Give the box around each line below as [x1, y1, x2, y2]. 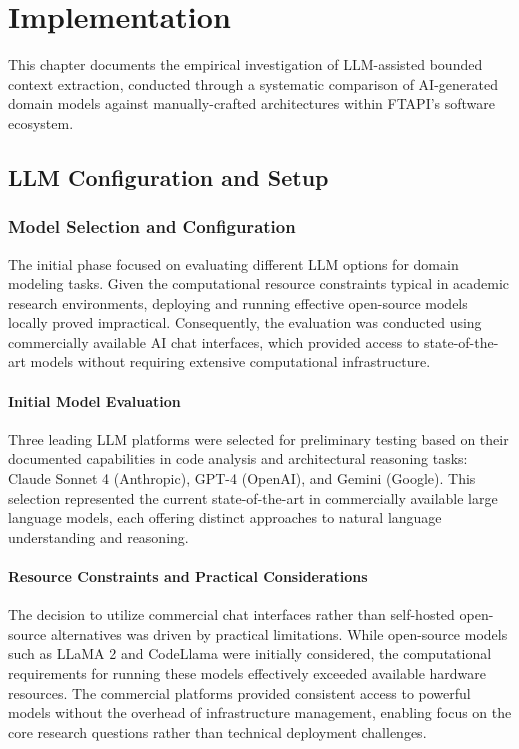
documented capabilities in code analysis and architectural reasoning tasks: [8, 448, 468, 469]
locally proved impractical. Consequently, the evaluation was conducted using [8, 312, 482, 333]
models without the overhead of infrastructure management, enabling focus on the [8, 702, 512, 723]
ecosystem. [8, 112, 74, 133]
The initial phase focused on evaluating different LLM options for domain [8, 253, 459, 274]
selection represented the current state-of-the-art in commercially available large [8, 487, 498, 508]
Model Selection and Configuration [8, 214, 296, 239]
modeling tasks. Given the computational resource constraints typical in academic [8, 273, 510, 294]
